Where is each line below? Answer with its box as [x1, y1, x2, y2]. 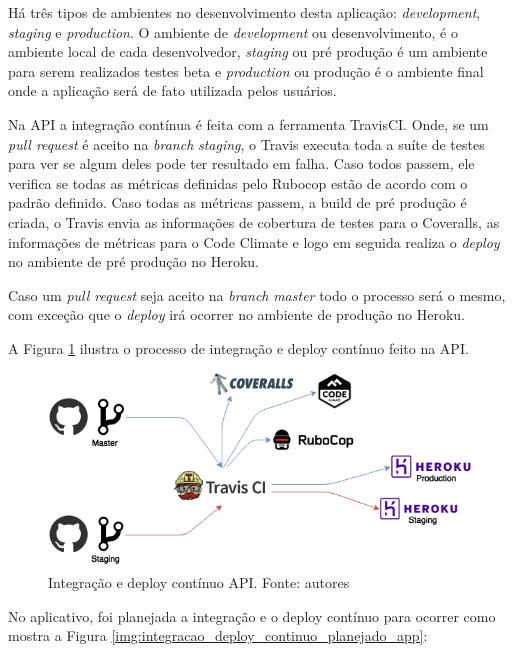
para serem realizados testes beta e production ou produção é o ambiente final [8, 60, 484, 81]
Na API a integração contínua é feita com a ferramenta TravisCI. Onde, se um [8, 113, 489, 134]
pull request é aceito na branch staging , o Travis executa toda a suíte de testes [8, 133, 485, 154]
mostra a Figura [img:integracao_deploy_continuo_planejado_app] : [8, 625, 428, 646]
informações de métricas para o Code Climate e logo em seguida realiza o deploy [8, 231, 500, 252]
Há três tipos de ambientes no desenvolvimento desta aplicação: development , [8, 2, 481, 22]
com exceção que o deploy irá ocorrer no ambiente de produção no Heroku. [8, 304, 465, 325]
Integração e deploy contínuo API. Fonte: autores [48, 572, 350, 593]
